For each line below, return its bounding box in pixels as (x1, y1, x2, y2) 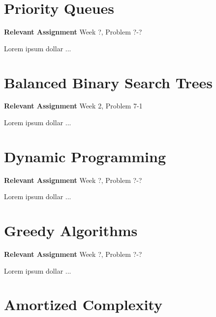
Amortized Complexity (4, 294, 162, 315)
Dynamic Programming (4, 146, 166, 166)
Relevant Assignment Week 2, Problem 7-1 (4, 101, 143, 111)
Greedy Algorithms (4, 220, 138, 241)
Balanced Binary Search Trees (4, 72, 213, 92)
